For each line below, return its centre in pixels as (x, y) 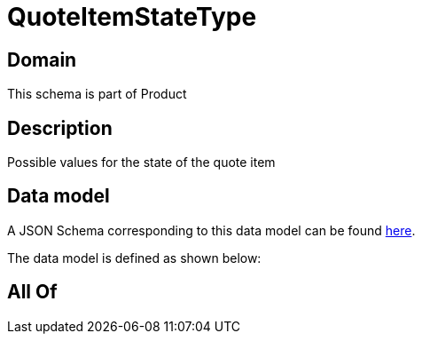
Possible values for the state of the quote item (141, 163)
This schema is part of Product (97, 94)
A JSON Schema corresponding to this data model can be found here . (211, 230)
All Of (32, 292)
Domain (42, 59)
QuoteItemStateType (132, 17)
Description (60, 128)
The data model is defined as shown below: (134, 258)
